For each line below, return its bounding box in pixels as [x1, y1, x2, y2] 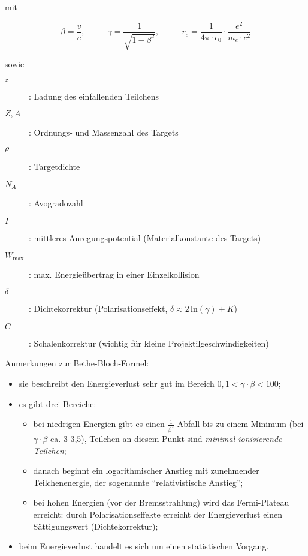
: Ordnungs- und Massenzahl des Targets [29, 126, 179, 139]
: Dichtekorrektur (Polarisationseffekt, [29, 302, 168, 315]
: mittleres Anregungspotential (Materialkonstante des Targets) [29, 231, 261, 244]
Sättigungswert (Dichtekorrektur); [33, 519, 158, 532]
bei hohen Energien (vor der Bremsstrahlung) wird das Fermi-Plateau [33, 496, 289, 509]
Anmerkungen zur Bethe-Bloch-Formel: [5, 357, 149, 369]
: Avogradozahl [29, 196, 83, 209]
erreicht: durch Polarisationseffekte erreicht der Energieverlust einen [33, 508, 283, 520]
